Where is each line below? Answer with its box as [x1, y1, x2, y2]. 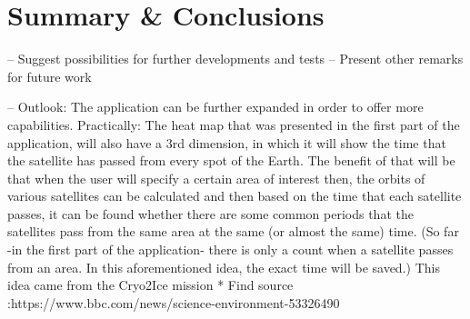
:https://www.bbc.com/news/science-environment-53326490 [7, 293, 340, 312]
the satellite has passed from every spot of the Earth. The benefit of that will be [7, 151, 455, 170]
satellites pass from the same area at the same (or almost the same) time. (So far [7, 222, 459, 241]
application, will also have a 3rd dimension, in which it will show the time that [7, 133, 446, 152]
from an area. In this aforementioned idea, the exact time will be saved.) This [7, 257, 440, 276]
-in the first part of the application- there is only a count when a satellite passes [7, 240, 454, 259]
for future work [7, 66, 92, 85]
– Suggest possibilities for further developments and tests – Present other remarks [7, 49, 464, 68]
